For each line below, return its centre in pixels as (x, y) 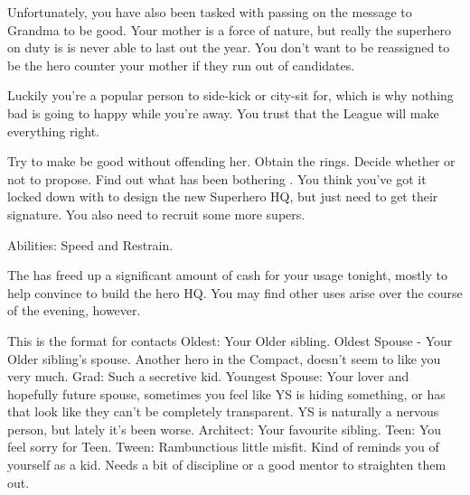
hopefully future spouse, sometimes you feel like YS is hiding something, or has (226, 393)
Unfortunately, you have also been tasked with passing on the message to (210, 12)
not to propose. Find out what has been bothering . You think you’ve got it (217, 178)
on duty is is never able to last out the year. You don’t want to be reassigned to (229, 47)
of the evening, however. (74, 310)
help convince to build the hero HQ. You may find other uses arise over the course (235, 292)
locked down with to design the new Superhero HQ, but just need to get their (223, 196)
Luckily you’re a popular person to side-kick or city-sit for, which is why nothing (230, 95)
